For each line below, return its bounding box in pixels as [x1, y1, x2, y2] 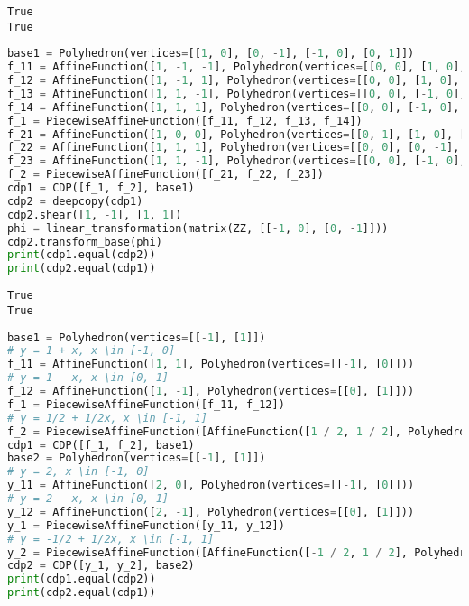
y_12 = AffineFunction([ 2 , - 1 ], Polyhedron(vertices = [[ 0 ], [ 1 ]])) [7, 505, 415, 518]
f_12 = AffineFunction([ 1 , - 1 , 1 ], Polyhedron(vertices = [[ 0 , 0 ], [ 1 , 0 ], [7, 74, 460, 88]
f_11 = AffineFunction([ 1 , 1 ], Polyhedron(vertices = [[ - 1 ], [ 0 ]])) [7, 358, 415, 371]
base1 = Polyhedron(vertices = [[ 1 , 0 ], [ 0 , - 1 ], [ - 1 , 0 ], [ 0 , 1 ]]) [7, 47, 415, 61]
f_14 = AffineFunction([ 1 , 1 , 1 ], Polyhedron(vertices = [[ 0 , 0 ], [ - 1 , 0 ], [7, 100, 460, 114]
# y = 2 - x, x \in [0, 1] [7, 492, 169, 505]
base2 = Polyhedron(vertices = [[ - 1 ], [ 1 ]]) [7, 452, 266, 465]
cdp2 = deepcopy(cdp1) [7, 194, 143, 208]
